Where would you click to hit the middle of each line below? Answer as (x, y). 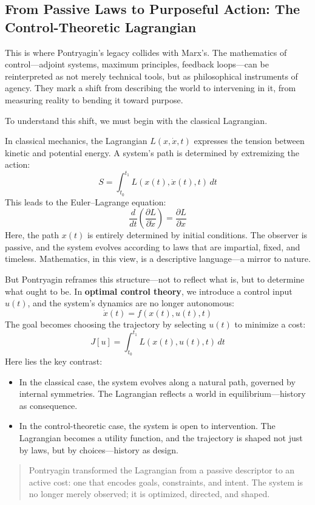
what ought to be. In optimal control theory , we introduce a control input (149, 291)
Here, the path (32, 235)
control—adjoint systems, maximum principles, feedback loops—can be (137, 64)
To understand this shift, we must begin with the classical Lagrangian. (136, 120)
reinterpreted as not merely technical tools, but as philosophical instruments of (151, 76)
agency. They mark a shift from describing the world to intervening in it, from (151, 88)
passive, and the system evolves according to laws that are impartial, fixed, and (153, 246)
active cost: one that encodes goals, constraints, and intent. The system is (166, 482)
